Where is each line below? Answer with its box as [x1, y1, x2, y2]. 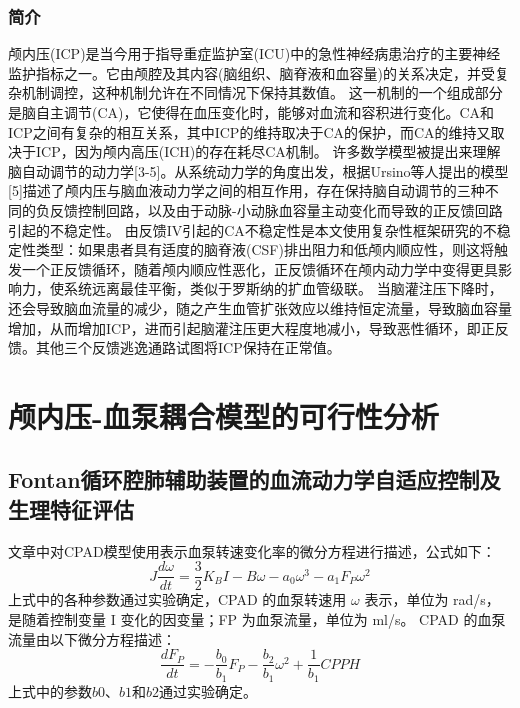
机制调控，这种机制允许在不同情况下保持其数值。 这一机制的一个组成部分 [21, 82, 503, 103]
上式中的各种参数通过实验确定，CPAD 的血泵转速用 [8, 589, 347, 610]
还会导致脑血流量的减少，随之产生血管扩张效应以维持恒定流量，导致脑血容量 [8, 297, 512, 318]
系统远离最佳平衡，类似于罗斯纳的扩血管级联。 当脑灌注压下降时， [63, 278, 503, 299]
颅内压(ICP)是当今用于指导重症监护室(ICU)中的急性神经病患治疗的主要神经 [8, 43, 501, 64]
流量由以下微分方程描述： [8, 628, 176, 649]
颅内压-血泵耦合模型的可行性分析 [8, 395, 439, 436]
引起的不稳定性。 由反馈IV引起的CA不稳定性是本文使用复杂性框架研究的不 [8, 219, 497, 240]
